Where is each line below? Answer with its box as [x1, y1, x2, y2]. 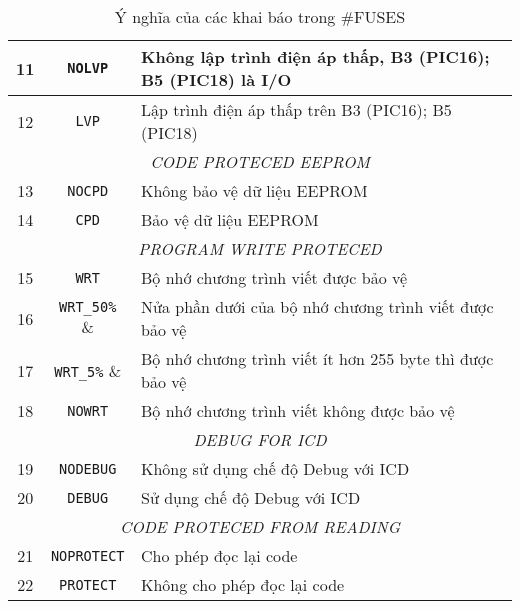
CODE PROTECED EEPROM [150, 150, 370, 173]
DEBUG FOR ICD [193, 428, 327, 451]
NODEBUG [59, 460, 117, 477]
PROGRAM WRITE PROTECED [138, 237, 382, 260]
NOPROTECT [50, 547, 125, 564]
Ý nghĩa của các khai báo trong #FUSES [114, 5, 406, 28]
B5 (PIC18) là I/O [141, 68, 292, 91]
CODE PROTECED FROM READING [119, 515, 401, 538]
